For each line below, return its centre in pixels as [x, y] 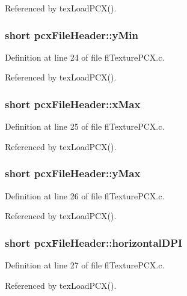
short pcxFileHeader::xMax [73, 104]
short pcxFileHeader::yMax [73, 173]
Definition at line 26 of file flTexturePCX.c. [85, 195]
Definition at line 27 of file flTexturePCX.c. [85, 265]
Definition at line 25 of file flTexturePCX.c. [85, 126]
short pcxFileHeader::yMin [72, 35]
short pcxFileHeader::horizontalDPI [94, 242]
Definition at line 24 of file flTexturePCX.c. [85, 57]
